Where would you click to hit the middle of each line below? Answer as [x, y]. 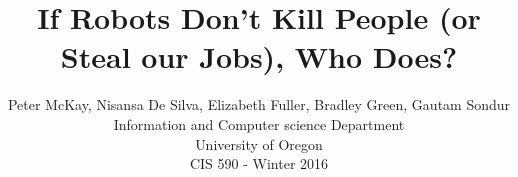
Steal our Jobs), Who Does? [259, 56]
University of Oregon [259, 143]
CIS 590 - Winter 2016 [259, 163]
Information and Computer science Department [259, 123]
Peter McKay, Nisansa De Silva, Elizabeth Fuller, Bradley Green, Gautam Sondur [259, 104]
